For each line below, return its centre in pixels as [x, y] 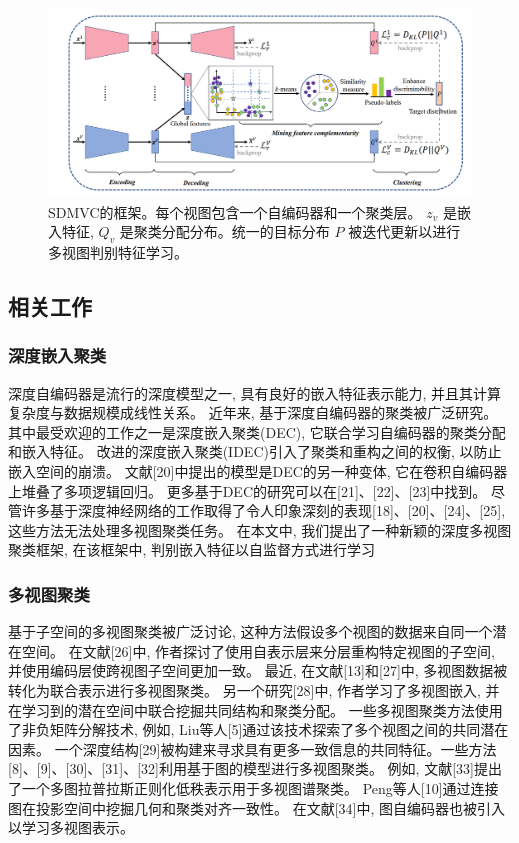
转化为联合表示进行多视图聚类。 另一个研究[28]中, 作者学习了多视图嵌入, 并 [254, 689]
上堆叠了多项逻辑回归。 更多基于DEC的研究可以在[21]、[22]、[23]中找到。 [247, 490]
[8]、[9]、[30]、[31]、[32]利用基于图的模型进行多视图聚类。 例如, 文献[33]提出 [255, 768]
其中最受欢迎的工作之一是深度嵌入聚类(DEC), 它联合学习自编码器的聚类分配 [257, 431]
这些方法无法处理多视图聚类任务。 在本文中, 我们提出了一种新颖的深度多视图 [260, 529]
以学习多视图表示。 [71, 827]
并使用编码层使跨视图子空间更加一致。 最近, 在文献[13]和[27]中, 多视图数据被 [258, 670]
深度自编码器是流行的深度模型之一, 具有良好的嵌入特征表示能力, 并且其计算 [255, 392]
